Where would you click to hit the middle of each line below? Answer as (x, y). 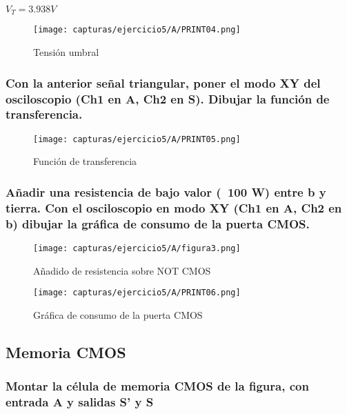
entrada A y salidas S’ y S (80, 402)
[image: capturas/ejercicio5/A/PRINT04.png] (137, 30)
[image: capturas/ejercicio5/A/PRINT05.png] (137, 139)
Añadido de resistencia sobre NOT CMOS (122, 270)
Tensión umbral (66, 52)
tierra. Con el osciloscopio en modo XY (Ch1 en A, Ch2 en (174, 207)
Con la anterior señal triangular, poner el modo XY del (163, 82)
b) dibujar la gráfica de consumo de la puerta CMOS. (158, 223)
